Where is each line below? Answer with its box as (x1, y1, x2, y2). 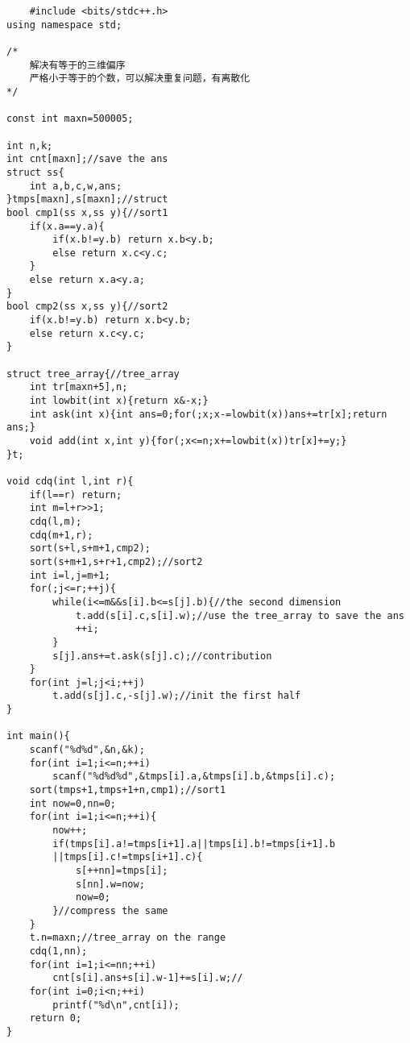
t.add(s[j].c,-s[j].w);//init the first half (52, 690, 301, 702)
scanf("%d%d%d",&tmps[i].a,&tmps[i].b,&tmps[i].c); (52, 771, 336, 783)
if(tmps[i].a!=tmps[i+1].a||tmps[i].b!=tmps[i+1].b (52, 837, 336, 850)
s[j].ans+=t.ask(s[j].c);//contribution (52, 650, 272, 662)
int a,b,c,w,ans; (29, 180, 122, 192)
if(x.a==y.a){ (29, 220, 105, 232)
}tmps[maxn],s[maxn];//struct (6, 193, 168, 206)
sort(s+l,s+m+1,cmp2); (29, 542, 151, 555)
